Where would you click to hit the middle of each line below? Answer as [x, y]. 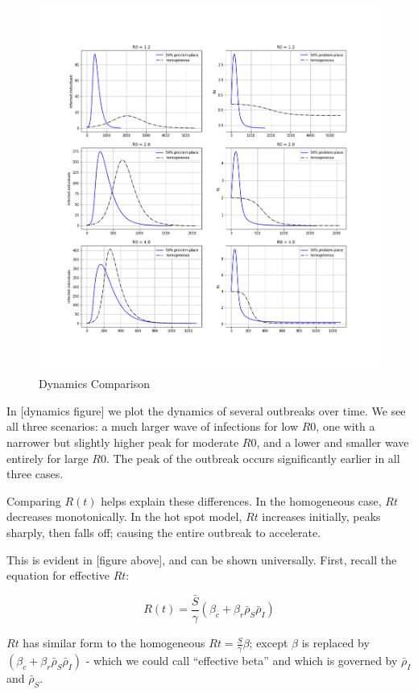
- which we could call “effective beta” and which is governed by [242, 660]
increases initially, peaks [321, 516]
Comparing [34, 500]
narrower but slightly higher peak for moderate [123, 442]
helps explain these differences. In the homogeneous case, [241, 500]
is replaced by [335, 643]
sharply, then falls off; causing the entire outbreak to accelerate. [164, 532]
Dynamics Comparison [95, 384]
